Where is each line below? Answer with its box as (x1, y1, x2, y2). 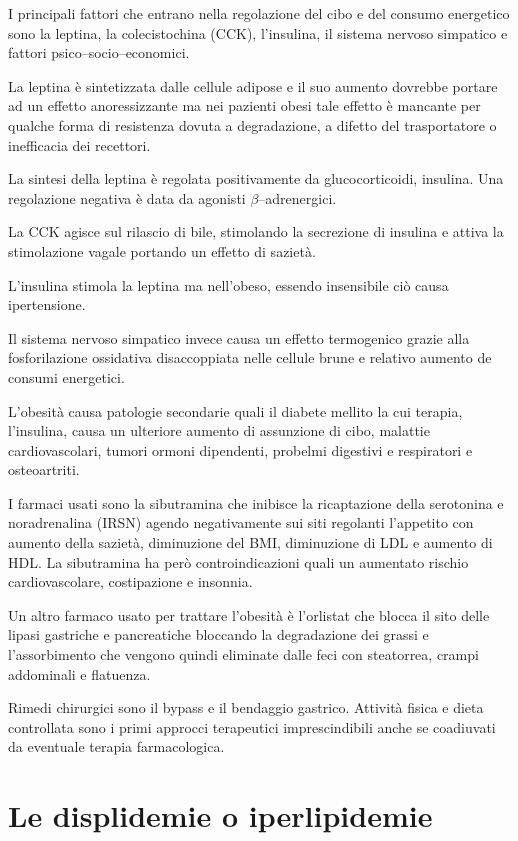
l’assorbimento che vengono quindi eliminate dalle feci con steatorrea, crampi (8, 644, 479, 665)
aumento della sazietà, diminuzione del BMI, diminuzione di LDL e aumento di (8, 532, 493, 553)
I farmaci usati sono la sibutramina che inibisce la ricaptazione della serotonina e (8, 492, 504, 513)
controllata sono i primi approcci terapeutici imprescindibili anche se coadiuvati (8, 716, 496, 737)
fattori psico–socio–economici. (8, 42, 190, 63)
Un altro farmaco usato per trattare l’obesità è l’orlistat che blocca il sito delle (8, 604, 490, 625)
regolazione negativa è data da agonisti (8, 187, 246, 208)
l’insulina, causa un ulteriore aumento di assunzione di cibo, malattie (8, 420, 430, 441)
